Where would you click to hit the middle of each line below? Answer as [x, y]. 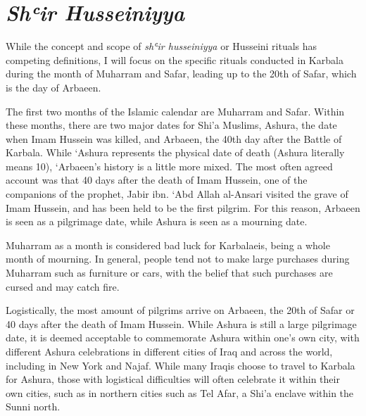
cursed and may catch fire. [63, 286]
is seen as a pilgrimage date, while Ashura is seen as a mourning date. [157, 221]
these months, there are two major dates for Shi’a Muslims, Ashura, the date [171, 125]
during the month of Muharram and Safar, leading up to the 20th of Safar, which [181, 74]
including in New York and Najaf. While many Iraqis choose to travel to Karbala [181, 365]
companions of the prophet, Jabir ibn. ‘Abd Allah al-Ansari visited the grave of [177, 194]
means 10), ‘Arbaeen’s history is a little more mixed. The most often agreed [169, 166]
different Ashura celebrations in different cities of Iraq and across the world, [169, 351]
